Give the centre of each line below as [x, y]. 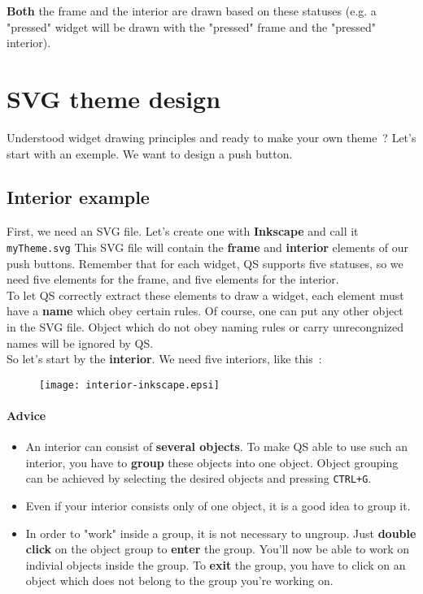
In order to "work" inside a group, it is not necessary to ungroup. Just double [221, 533]
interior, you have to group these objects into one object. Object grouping [212, 462]
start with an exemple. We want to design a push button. [150, 153]
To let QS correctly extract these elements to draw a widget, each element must [205, 295]
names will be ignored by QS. [80, 343]
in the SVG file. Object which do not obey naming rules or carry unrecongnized [205, 326]
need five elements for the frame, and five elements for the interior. [173, 279]
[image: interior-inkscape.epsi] [129, 385]
